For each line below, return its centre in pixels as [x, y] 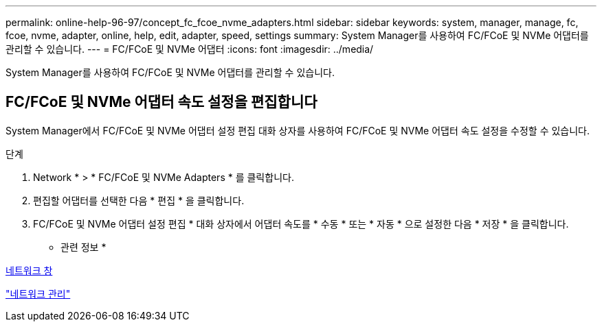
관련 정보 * [83, 247]
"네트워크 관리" [38, 293]
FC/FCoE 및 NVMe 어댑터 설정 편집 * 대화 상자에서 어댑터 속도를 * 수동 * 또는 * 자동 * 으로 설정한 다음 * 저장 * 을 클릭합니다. [301, 223]
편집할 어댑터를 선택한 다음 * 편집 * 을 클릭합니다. [139, 200]
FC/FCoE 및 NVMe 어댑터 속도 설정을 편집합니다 [161, 102]
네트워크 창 [29, 270]
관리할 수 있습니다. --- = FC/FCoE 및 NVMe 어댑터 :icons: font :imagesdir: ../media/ [190, 49]
